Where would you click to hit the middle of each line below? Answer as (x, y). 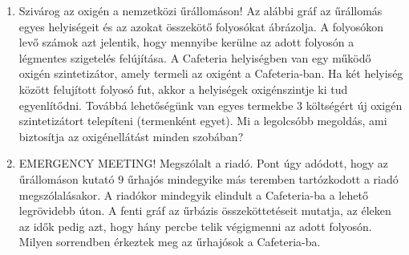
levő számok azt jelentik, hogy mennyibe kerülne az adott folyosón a (186, 42)
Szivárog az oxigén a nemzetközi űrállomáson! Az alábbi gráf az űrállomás (200, 10)
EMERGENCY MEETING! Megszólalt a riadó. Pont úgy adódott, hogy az (204, 163)
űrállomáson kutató (67, 178)
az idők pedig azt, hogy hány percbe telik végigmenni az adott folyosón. (195, 226)
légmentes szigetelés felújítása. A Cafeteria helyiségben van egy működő (195, 57)
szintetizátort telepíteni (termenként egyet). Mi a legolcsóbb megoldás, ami (203, 121)
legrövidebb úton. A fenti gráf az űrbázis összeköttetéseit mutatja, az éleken (205, 210)
